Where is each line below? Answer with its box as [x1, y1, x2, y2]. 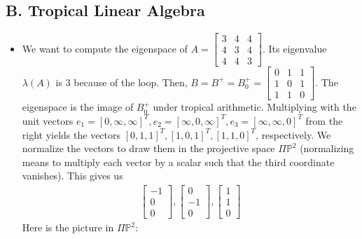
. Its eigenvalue [262, 41, 327, 55]
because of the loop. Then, [74, 74, 188, 89]
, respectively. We [256, 127, 331, 142]
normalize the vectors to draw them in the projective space [22, 141, 275, 156]
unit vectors [22, 113, 74, 128]
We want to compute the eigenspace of [22, 41, 188, 55]
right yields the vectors [22, 127, 121, 142]
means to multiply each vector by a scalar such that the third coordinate [22, 154, 335, 169]
